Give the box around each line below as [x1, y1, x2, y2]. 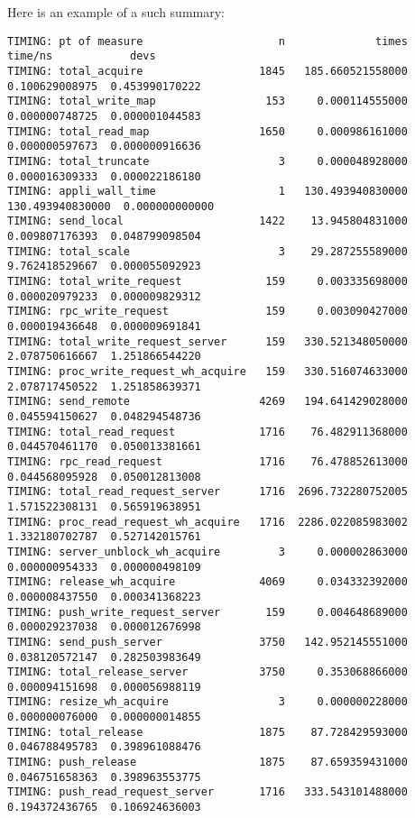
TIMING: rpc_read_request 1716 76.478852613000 [7, 455, 408, 468]
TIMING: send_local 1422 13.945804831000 [7, 215, 408, 228]
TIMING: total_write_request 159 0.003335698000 [7, 275, 408, 289]
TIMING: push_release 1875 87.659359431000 [7, 756, 408, 769]
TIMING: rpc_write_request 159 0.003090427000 [7, 305, 408, 318]
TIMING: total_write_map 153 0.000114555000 [7, 95, 408, 108]
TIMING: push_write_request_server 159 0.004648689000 [7, 605, 408, 619]
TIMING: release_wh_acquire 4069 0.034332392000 [7, 575, 408, 589]
